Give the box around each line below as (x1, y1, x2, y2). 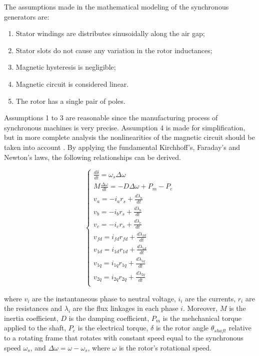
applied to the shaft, (4, 322, 66, 333)
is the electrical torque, (77, 322, 148, 333)
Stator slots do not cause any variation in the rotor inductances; (15, 45, 212, 55)
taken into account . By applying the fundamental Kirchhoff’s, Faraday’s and (4, 141, 240, 152)
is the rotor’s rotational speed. (118, 342, 211, 352)
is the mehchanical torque (162, 312, 242, 323)
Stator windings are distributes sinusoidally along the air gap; (15, 28, 205, 39)
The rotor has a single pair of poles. (15, 95, 125, 106)
